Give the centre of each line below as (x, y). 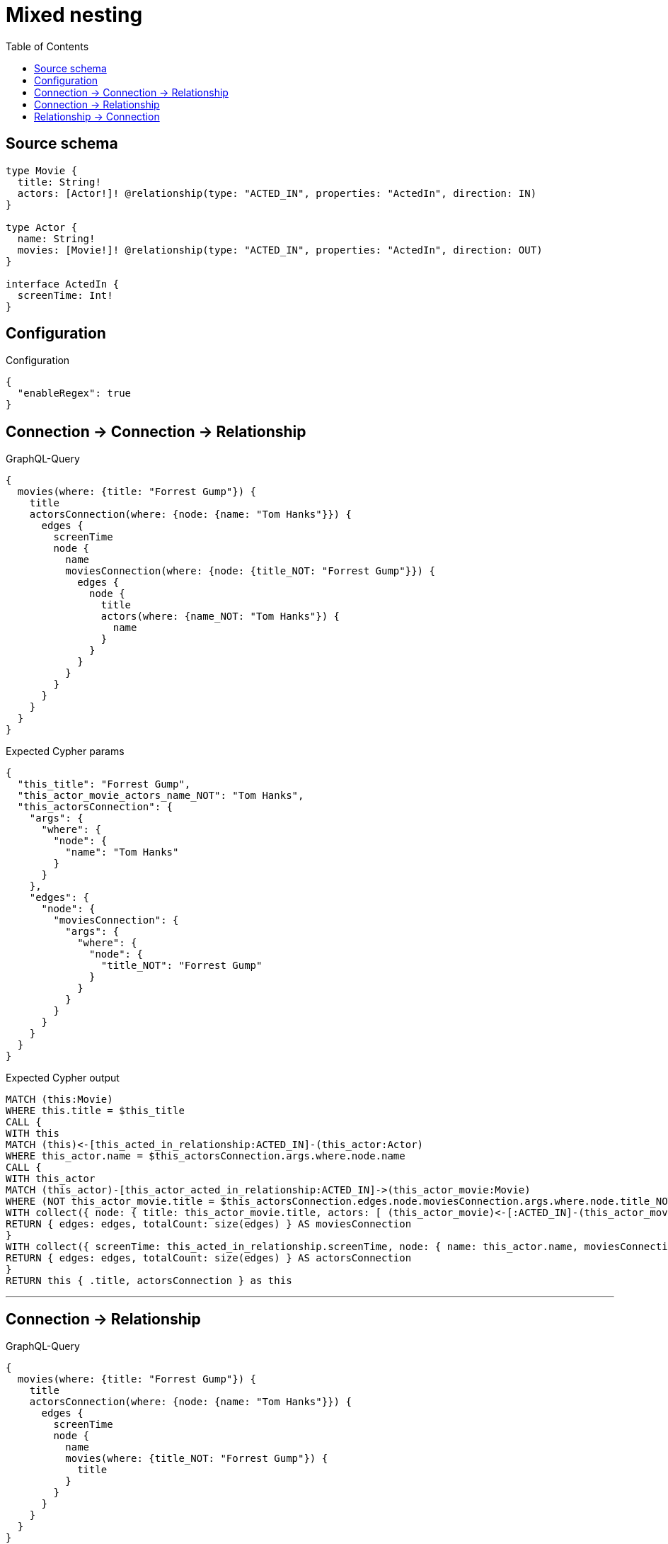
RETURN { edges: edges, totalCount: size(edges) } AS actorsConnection (209, 1258)
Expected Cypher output (63, 1078)
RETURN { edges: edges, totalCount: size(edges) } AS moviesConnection (209, 1224)
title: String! (59, 182)
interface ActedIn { (63, 284)
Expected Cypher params (65, 751)
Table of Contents (47, 46)
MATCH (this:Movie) (59, 1100)
